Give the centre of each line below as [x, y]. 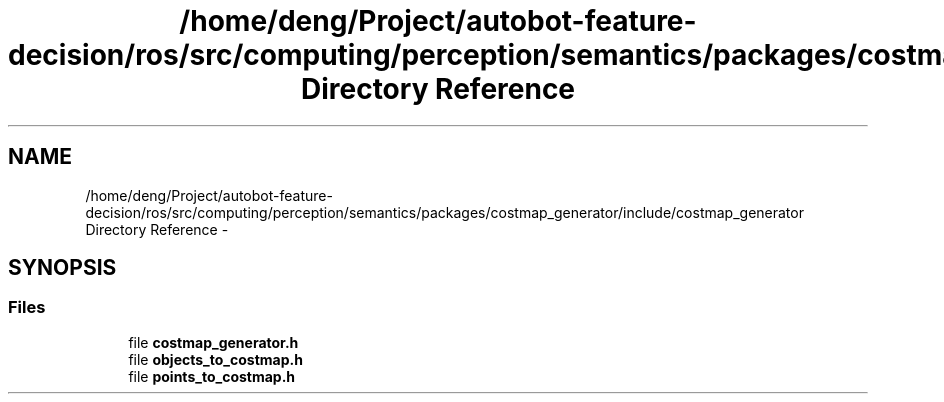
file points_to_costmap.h [212, 376]
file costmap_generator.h [213, 342]
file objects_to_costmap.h [215, 359]
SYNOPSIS [62, 268]
